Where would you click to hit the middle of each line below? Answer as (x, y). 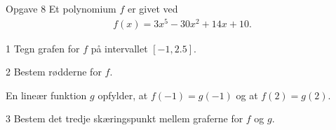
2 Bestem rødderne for (54, 72)
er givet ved (153, 8)
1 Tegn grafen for (43, 48)
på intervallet (119, 48)
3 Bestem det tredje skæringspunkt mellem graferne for (125, 118)
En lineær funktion (46, 95)
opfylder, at (123, 95)
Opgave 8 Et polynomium (61, 8)
